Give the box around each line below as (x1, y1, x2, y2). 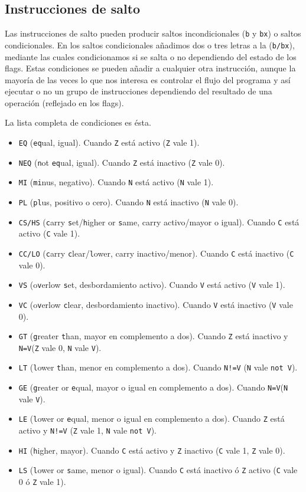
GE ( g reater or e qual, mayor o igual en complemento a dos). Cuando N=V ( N (18, 381, 288, 393)
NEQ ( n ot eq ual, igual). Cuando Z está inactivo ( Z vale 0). (18, 156, 225, 168)
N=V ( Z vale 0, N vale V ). (18, 341, 102, 353)
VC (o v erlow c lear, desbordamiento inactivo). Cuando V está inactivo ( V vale (18, 298, 293, 310)
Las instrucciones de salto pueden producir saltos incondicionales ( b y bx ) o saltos (5, 27, 301, 40)
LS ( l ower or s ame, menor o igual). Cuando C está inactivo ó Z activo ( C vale (18, 464, 298, 476)
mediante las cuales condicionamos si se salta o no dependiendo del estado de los (5, 50, 297, 63)
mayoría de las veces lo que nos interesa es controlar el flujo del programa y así (5, 73, 291, 86)
